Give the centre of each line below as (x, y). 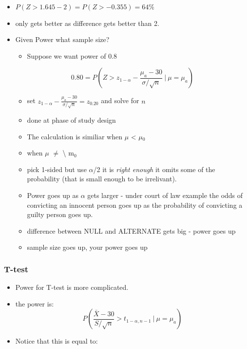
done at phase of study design (71, 120)
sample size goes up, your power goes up (87, 247)
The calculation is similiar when (75, 136)
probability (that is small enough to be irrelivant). (102, 179)
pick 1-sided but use (57, 169)
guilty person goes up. (60, 214)
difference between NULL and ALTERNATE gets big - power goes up (131, 230)
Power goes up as (53, 195)
